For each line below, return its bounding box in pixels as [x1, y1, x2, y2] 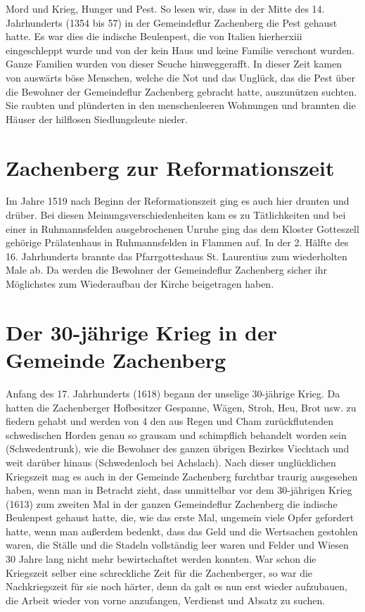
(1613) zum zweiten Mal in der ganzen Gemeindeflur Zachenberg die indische [6, 496, 338, 511]
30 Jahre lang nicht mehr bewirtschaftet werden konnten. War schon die [6, 552, 316, 566]
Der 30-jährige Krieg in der [6, 317, 278, 346]
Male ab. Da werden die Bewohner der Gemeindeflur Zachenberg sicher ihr [6, 262, 327, 277]
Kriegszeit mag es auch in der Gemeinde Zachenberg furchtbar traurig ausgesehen [6, 468, 358, 483]
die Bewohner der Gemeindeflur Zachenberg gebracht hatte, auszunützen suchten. [6, 84, 357, 98]
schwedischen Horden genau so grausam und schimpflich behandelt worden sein [6, 427, 347, 442]
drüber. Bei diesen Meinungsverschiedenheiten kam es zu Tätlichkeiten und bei [6, 208, 346, 222]
